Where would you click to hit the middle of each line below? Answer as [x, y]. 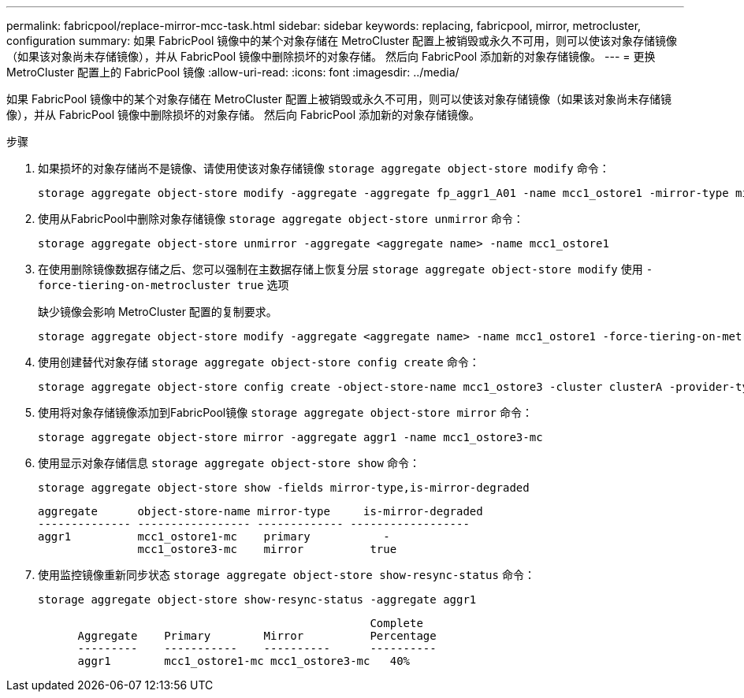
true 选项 [263, 285]
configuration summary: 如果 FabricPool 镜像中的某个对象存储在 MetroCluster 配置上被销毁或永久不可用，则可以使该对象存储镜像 [342, 41]
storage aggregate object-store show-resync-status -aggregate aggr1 [257, 600]
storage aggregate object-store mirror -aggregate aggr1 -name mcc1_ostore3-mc [290, 437]
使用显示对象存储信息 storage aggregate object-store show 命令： [229, 463]
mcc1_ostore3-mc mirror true [267, 549]
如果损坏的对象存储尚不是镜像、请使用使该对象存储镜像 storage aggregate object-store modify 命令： [324, 168]
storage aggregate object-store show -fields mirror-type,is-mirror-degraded [284, 488]
